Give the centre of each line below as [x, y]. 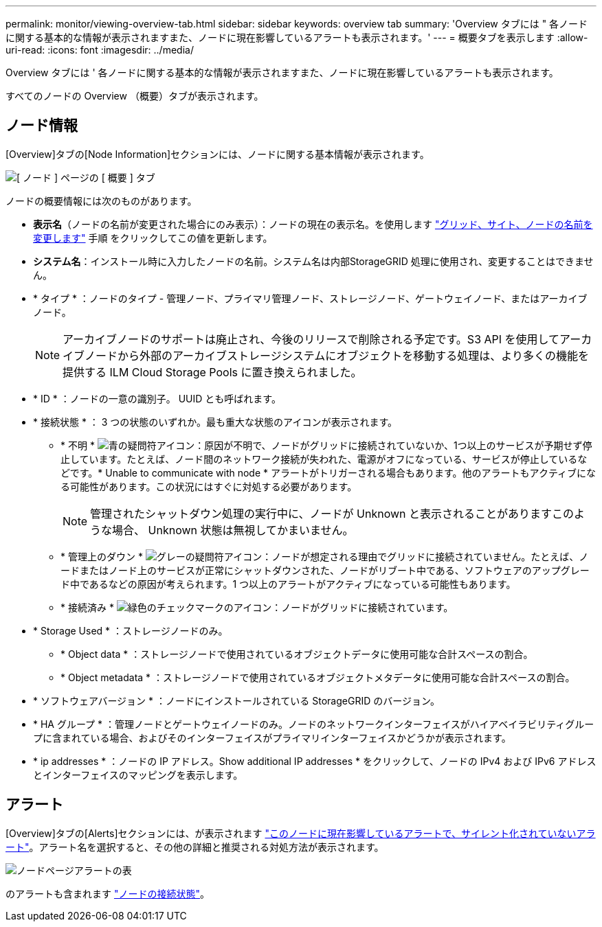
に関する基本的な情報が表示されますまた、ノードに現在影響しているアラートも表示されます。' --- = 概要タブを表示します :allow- [297, 37]
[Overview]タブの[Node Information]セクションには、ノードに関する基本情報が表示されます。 [218, 154]
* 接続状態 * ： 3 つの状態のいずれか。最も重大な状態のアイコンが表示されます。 [215, 422]
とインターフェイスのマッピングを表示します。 [138, 775]
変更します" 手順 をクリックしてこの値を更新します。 [153, 238]
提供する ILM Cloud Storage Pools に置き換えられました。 [212, 372]
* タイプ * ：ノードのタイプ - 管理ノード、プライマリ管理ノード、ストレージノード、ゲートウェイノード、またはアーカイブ [310, 298]
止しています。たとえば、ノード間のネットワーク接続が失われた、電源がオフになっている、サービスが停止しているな [324, 459]
